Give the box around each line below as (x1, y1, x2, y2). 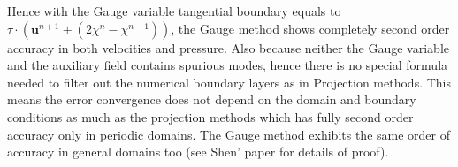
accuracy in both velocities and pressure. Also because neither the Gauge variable (7, 38, 449, 57)
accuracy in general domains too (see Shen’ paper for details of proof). (7, 142, 389, 161)
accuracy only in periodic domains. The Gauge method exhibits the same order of (7, 125, 450, 143)
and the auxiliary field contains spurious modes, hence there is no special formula (7, 56, 448, 74)
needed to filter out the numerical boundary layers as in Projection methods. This (7, 72, 451, 91)
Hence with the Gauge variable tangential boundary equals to (7, 2, 341, 19)
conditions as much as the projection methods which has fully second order (7, 107, 414, 125)
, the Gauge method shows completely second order (171, 19, 450, 37)
